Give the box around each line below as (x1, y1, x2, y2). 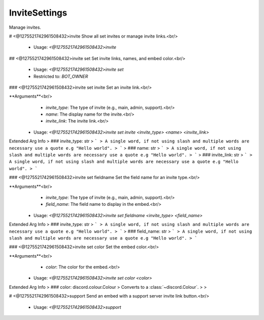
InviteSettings (9, 7, 67, 18)
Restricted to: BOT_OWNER (33, 73, 88, 79)
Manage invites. (9, 24, 42, 30)
